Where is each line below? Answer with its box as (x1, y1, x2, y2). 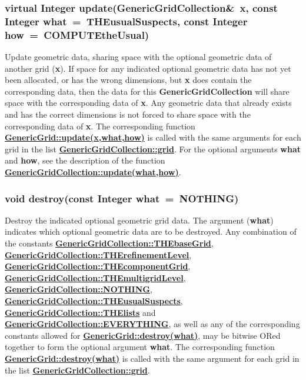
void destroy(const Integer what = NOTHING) (5, 191, 239, 205)
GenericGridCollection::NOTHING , (5, 283, 152, 295)
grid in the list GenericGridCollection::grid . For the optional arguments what (5, 142, 301, 155)
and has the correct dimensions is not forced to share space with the (5, 108, 251, 121)
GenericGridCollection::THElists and (5, 306, 156, 318)
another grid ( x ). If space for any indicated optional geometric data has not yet (5, 62, 291, 74)
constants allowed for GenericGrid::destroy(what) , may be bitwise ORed (5, 329, 281, 341)
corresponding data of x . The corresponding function (5, 119, 195, 132)
